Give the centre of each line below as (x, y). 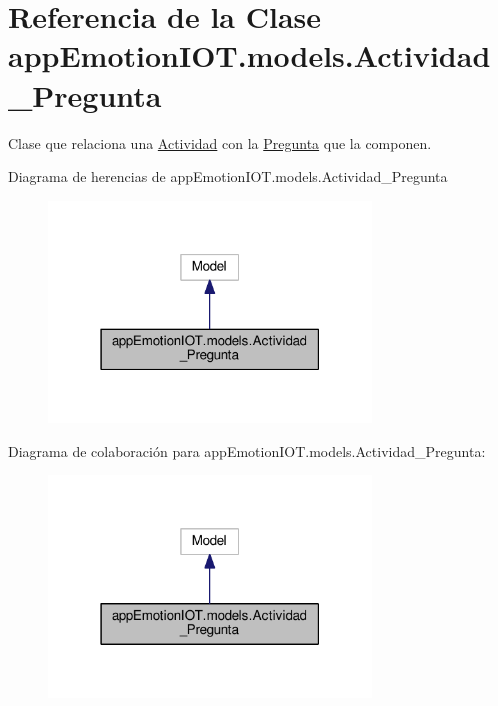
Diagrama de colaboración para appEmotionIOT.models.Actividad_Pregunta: (247, 450)
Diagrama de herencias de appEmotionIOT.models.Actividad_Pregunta (228, 176)
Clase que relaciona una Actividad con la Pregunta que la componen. (220, 142)
